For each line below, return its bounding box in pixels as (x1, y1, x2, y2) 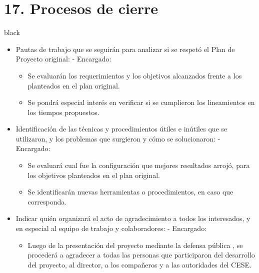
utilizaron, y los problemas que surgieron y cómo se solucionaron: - (15, 133, 220, 143)
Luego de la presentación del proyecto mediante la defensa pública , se (27, 239, 243, 250)
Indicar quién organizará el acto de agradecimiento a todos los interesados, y (15, 213, 250, 223)
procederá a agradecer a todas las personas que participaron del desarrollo (27, 249, 255, 260)
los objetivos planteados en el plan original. (27, 169, 160, 180)
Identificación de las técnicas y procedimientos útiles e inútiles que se (15, 123, 227, 134)
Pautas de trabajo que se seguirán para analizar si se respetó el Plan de (15, 43, 235, 54)
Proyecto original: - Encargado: (15, 53, 111, 64)
